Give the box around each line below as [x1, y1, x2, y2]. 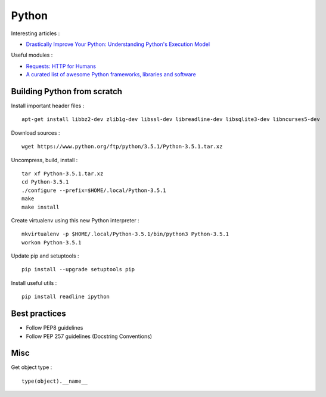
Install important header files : [11, 102, 85, 110]
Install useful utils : [11, 279, 57, 286]
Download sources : [11, 129, 60, 137]
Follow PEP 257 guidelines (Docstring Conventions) [26, 333, 152, 340]
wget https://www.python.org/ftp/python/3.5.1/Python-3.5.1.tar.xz [21, 143, 223, 150]
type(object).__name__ [21, 377, 88, 384]
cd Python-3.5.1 [21, 179, 69, 185]
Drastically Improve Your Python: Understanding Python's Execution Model [26, 41, 210, 48]
